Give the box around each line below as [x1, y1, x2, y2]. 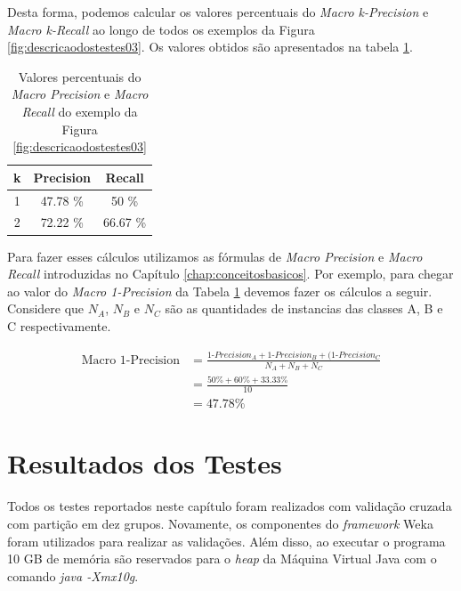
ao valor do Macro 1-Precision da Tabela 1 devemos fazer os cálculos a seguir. [7, 281, 433, 300]
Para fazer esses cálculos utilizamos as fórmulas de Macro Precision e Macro [7, 247, 423, 265]
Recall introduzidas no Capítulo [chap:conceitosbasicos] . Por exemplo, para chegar [7, 264, 454, 283]
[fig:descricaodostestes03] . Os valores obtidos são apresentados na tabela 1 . [7, 37, 413, 56]
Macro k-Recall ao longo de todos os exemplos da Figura [7, 20, 315, 38]
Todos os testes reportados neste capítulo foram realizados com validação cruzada [7, 497, 452, 515]
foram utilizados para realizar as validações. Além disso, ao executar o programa [7, 531, 446, 550]
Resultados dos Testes [7, 445, 282, 482]
